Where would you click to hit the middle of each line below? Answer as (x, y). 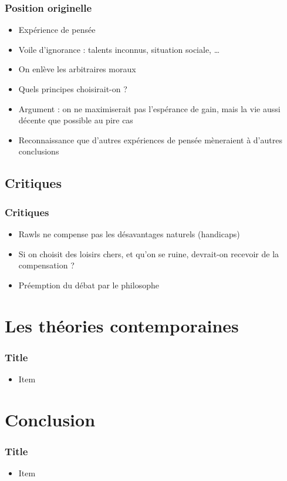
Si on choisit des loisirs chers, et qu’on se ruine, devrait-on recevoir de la (149, 253)
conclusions (39, 151)
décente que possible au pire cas (76, 120)
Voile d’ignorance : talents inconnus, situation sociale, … (119, 49)
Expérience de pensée (57, 30)
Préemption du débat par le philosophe (89, 285)
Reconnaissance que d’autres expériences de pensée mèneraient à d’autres (150, 139)
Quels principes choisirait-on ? (73, 89)
